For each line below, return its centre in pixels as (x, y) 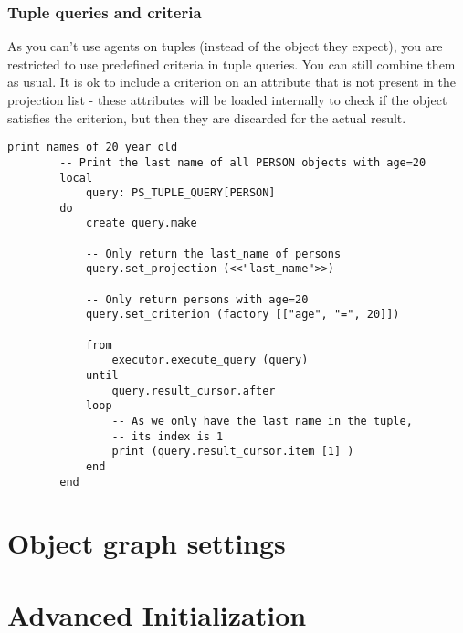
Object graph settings (147, 543)
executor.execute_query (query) (210, 360)
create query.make (141, 223)
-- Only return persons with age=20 (197, 299)
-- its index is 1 (168, 436)
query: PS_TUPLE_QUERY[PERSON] (180, 193)
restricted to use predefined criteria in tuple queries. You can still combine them (231, 63)
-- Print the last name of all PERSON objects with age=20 (243, 162)
